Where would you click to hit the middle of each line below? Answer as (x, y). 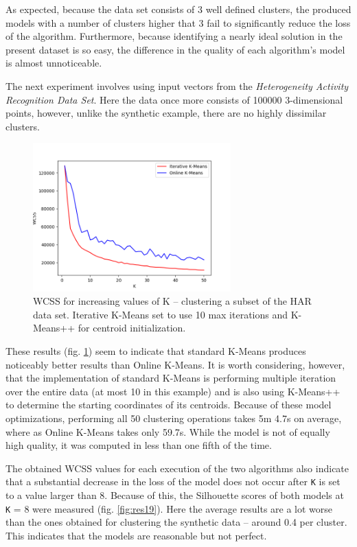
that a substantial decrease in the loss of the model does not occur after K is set (173, 481)
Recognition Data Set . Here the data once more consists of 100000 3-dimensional (174, 99)
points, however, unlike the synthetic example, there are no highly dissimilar (166, 113)
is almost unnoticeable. (54, 63)
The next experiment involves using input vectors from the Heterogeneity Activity (177, 85)
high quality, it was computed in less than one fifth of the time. (139, 445)
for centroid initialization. (132, 328)
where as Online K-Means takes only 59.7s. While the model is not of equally (168, 431)
